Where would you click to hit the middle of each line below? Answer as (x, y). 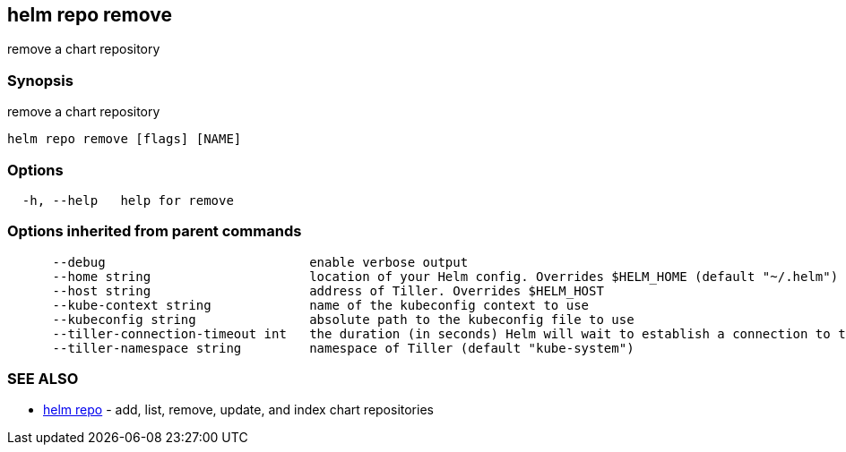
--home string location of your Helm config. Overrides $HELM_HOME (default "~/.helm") (445, 276)
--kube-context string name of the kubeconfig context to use (321, 305)
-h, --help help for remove (128, 200)
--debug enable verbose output (260, 262)
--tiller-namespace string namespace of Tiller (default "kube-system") (343, 348)
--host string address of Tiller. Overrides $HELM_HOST (328, 290)
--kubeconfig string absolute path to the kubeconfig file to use (343, 319)
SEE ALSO (43, 379)
